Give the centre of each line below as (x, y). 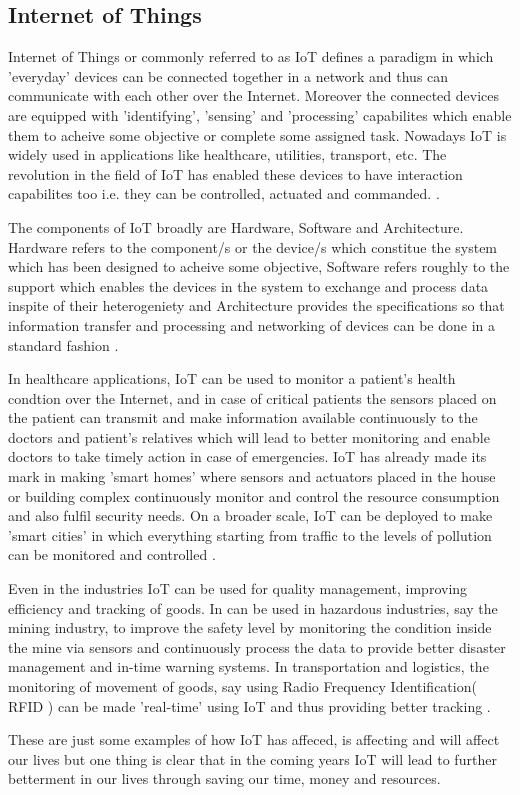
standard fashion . (63, 344)
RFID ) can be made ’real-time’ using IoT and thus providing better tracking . (249, 705)
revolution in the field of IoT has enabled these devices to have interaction (235, 173)
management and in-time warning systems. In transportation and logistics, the (248, 666)
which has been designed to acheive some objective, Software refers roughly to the (259, 266)
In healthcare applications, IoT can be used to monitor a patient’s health (232, 378)
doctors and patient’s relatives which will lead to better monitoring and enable (249, 436)
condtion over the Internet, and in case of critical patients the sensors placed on (252, 397)
